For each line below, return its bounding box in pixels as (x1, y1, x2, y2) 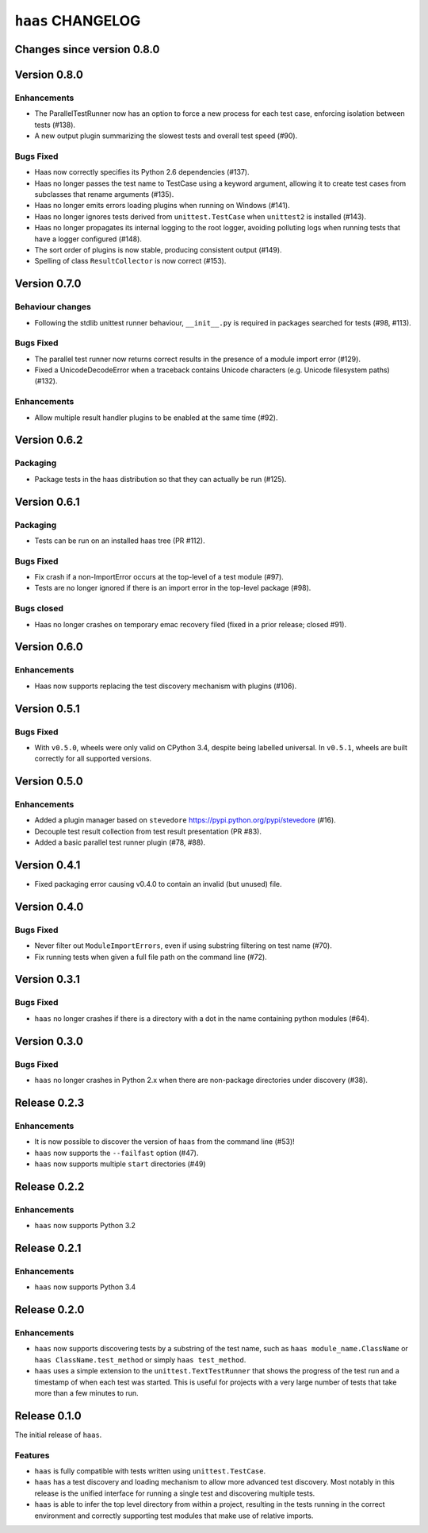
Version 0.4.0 (14, 899, 84, 913)
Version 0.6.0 (14, 640, 83, 654)
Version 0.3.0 (14, 1034, 83, 1048)
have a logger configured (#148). (34, 234, 143, 244)
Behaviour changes (14, 302, 91, 313)
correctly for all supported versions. (34, 754, 152, 764)
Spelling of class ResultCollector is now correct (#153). (34, 256, 227, 266)
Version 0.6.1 (14, 495, 80, 508)
